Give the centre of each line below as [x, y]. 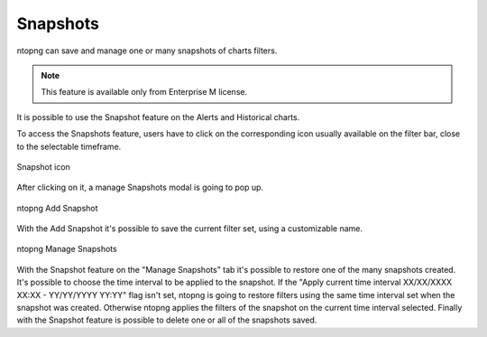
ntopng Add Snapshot [57, 208]
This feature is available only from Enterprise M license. [144, 92]
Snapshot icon [44, 166]
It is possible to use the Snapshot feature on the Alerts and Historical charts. [158, 117]
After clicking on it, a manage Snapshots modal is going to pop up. [140, 187]
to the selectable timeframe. [69, 146]
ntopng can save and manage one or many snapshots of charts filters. [147, 51]
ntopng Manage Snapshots [67, 249]
